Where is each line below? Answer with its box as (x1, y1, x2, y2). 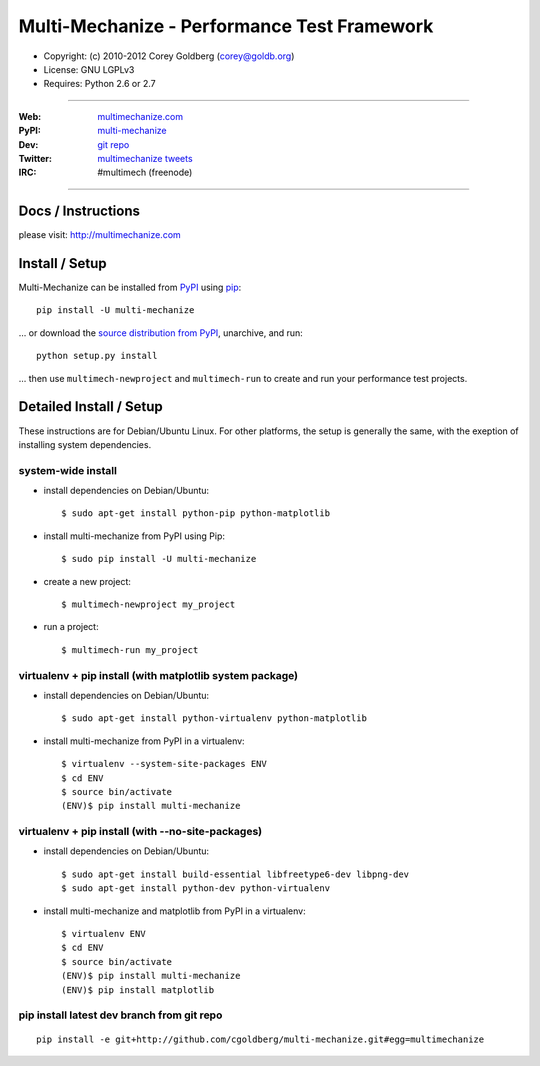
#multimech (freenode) (97, 166, 193, 179)
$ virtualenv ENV (61, 928, 146, 940)
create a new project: (43, 575, 132, 587)
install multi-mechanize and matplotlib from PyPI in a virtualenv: (43, 905, 306, 917)
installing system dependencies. (18, 438, 152, 450)
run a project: (43, 621, 99, 633)
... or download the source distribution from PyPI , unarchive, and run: (18, 326, 304, 339)
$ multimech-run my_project (61, 644, 199, 655)
